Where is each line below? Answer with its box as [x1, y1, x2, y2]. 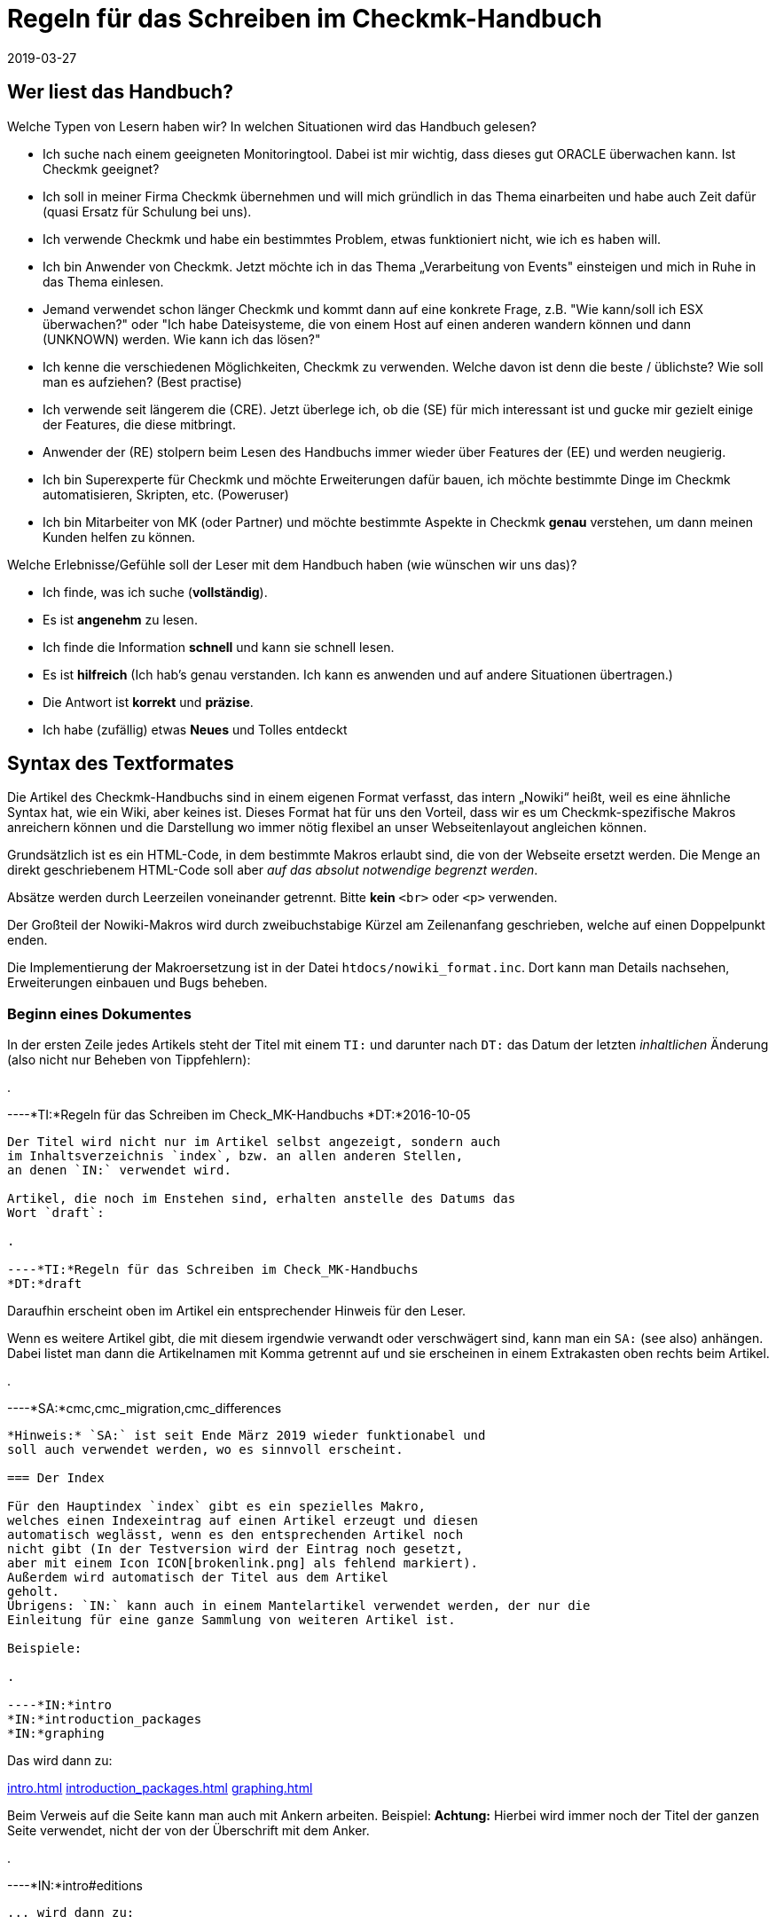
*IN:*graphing [7, 1726, 105, 1741]
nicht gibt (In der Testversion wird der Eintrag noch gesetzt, [7, 1542, 464, 1557]
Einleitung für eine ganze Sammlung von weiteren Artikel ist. [7, 1613, 456, 1628]
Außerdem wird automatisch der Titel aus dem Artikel [7, 1570, 388, 1585]
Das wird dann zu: [7, 1753, 113, 1769]
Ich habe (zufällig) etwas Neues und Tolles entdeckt [43, 721, 348, 737]
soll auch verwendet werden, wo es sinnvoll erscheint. [7, 1442, 404, 1457]
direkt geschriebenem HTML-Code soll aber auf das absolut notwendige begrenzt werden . [7, 862, 538, 878]
